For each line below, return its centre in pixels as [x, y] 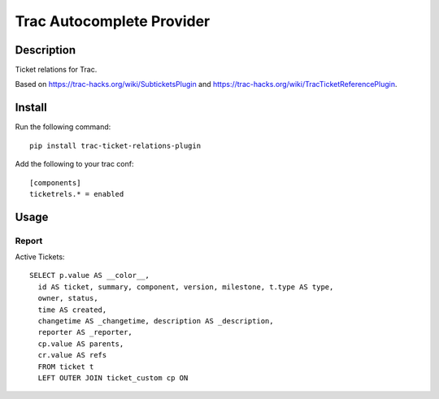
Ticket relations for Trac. [56, 70]
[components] [55, 182]
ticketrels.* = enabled [77, 194]
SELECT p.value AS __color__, [90, 275]
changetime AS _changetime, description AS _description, [156, 321]
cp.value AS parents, [81, 344]
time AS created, [72, 310]
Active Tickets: [40, 257]
